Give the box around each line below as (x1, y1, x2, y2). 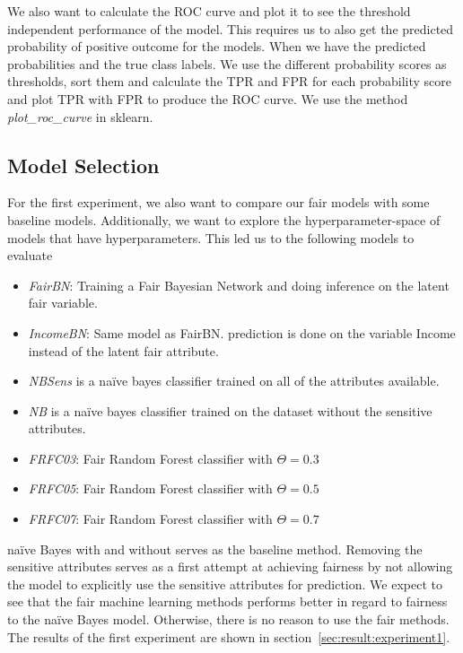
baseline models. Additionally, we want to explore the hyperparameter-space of (7, 210, 441, 229)
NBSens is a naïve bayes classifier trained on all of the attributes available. (28, 371, 440, 390)
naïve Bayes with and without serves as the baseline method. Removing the (7, 539, 423, 558)
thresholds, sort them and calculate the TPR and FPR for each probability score (7, 72, 451, 91)
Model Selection (7, 151, 160, 178)
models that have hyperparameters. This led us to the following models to (7, 228, 415, 247)
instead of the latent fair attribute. (28, 341, 219, 360)
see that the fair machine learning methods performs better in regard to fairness (7, 592, 448, 611)
